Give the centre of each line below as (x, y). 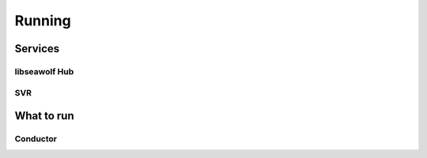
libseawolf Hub (44, 71)
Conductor (36, 139)
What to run (44, 116)
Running (43, 21)
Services (37, 49)
